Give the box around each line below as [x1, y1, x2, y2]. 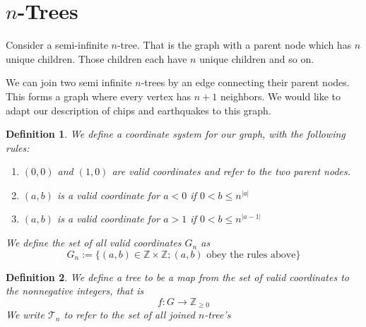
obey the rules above [206, 249, 296, 260]
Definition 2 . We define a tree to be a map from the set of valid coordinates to [6, 269, 349, 284]
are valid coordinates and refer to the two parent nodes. [112, 164, 351, 179]
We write [6, 307, 45, 322]
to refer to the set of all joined [64, 307, 195, 322]
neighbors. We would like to [220, 88, 341, 103]
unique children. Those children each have [6, 51, 187, 66]
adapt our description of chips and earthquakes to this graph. [6, 102, 271, 117]
